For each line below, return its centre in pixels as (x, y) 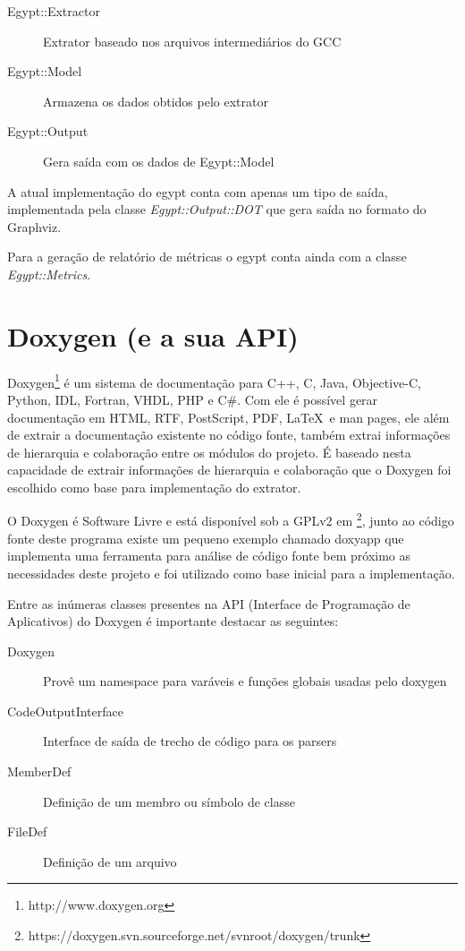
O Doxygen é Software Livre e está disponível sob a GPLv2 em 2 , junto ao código (231, 519)
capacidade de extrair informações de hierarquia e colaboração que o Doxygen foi (229, 470)
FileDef (27, 831)
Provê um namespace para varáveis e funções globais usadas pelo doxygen (245, 681)
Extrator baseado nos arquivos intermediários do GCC (192, 41)
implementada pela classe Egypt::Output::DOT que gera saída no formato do (217, 209)
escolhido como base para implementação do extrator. (154, 487)
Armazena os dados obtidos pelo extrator (156, 101)
